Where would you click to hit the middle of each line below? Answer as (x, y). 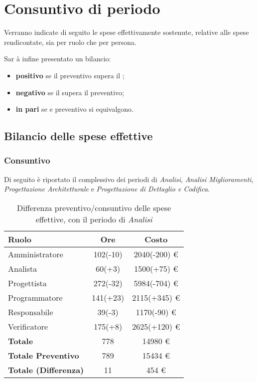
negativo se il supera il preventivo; (70, 92)
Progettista (27, 283)
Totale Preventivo (44, 355)
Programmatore (35, 297)
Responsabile (31, 312)
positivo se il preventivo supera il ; (70, 75)
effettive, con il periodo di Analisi (94, 219)
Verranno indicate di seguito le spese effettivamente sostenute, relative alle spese (127, 32)
